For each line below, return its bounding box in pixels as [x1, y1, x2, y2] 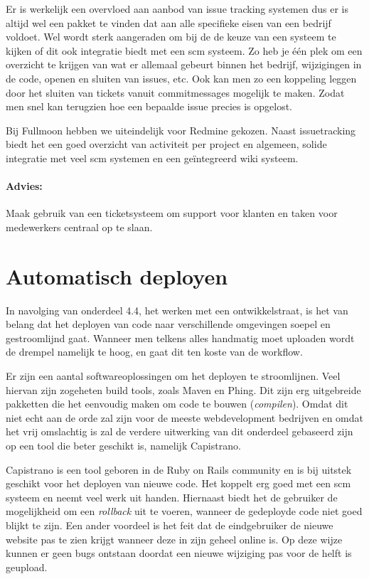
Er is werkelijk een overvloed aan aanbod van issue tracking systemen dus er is [6, 1, 348, 16]
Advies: [6, 179, 43, 193]
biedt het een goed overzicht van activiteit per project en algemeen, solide [6, 137, 327, 152]
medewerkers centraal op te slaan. [6, 219, 153, 234]
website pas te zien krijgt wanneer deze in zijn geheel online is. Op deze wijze [6, 531, 343, 546]
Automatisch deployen [6, 261, 228, 290]
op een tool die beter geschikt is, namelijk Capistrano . [6, 437, 241, 452]
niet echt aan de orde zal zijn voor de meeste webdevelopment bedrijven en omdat [6, 410, 363, 425]
